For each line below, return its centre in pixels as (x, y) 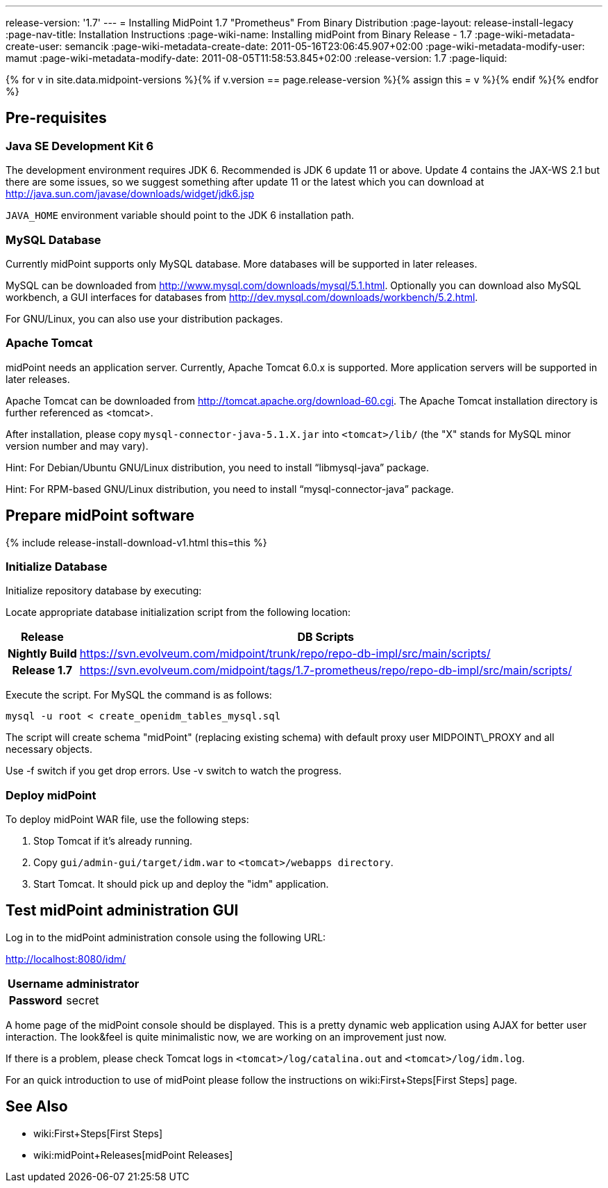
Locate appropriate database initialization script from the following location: (178, 612)
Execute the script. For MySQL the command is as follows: (139, 695)
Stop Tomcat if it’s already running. (113, 841)
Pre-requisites (56, 118)
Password (35, 1000)
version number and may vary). (77, 446)
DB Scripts (326, 637)
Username (36, 983)
